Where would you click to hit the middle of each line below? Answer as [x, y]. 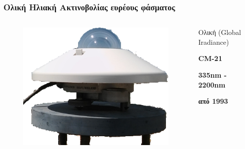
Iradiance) [214, 42]
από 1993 [213, 101]
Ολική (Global [220, 32]
